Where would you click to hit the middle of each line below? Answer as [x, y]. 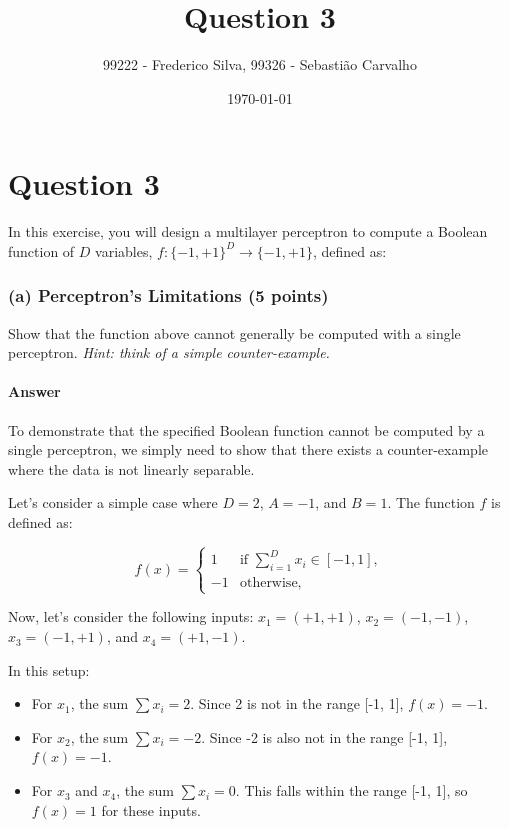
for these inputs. [151, 809]
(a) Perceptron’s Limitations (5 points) [168, 295]
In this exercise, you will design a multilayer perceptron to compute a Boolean [248, 231]
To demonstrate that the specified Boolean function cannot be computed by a [246, 429]
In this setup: [49, 669]
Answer [34, 391]
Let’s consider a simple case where [113, 502]
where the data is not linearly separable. [131, 468]
